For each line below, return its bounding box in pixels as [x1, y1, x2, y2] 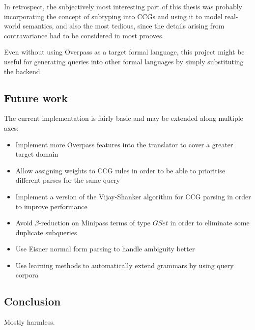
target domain [15, 149, 58, 159]
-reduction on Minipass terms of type [39, 218, 151, 228]
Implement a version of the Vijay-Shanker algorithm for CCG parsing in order [15, 191, 251, 201]
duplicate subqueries [15, 227, 77, 237]
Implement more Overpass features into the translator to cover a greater [15, 139, 233, 149]
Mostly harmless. [4, 317, 55, 327]
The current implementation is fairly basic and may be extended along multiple [4, 113, 243, 123]
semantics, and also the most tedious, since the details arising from [23, 21, 225, 31]
